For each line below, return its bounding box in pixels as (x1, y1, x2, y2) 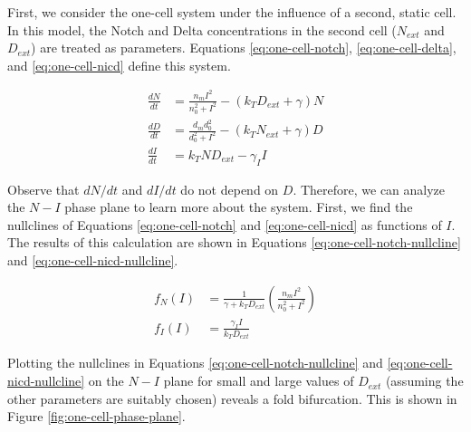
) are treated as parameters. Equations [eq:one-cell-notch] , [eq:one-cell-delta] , (31, 38, 457, 57)
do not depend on (180, 179, 279, 198)
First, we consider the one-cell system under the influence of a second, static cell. (7, 3, 457, 21)
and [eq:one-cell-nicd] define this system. (7, 55, 231, 74)
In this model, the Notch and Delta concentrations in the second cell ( (7, 20, 397, 39)
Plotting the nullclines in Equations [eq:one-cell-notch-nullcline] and (7, 353, 383, 372)
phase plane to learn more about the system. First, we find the (64, 197, 413, 216)
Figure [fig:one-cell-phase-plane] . (7, 407, 186, 426)
